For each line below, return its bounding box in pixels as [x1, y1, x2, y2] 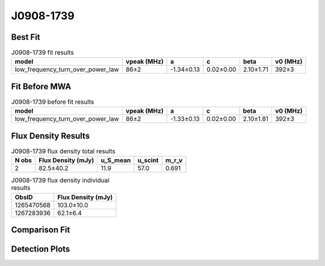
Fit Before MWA [11, 81, 72, 92]
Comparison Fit [11, 225, 70, 235]
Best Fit [11, 32, 40, 42]
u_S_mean [101, 156, 131, 165]
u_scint [137, 156, 159, 165]
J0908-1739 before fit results [11, 98, 94, 106]
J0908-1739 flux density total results [11, 147, 116, 156]
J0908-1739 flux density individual [11, 176, 110, 185]
